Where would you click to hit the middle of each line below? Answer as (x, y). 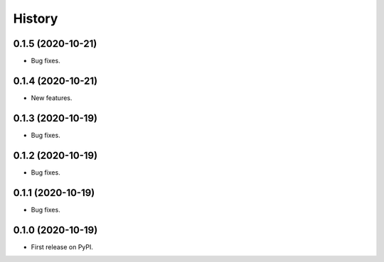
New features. (52, 98)
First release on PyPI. (62, 247)
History (36, 18)
